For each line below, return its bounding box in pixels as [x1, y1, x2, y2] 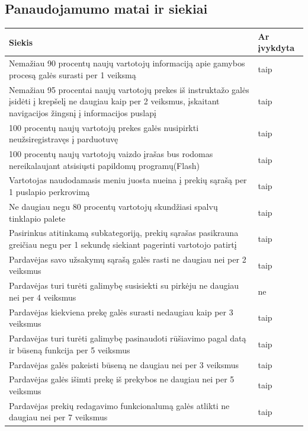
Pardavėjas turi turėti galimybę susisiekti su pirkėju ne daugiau [9, 279, 239, 292]
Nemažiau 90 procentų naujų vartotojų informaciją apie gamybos [9, 57, 245, 69]
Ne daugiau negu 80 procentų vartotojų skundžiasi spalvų [9, 200, 218, 212]
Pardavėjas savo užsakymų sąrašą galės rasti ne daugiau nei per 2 [9, 253, 246, 265]
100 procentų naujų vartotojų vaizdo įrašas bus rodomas [9, 148, 213, 160]
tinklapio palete [9, 212, 66, 224]
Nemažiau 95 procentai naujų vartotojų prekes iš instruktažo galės [9, 83, 249, 95]
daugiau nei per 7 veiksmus [9, 411, 108, 423]
